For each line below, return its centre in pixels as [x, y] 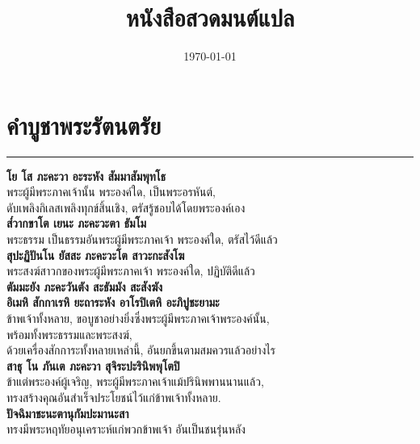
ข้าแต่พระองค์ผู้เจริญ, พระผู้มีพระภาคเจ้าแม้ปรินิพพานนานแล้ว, [135, 381]
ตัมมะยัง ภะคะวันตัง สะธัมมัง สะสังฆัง [85, 286]
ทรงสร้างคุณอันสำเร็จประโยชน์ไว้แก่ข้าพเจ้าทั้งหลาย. [114, 397]
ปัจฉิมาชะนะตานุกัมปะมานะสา [68, 413]
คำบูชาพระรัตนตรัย [84, 125]
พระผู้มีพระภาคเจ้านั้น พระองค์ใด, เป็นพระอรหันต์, [111, 192]
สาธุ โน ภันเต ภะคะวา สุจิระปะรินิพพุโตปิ [93, 365]
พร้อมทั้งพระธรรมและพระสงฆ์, [69, 334]
